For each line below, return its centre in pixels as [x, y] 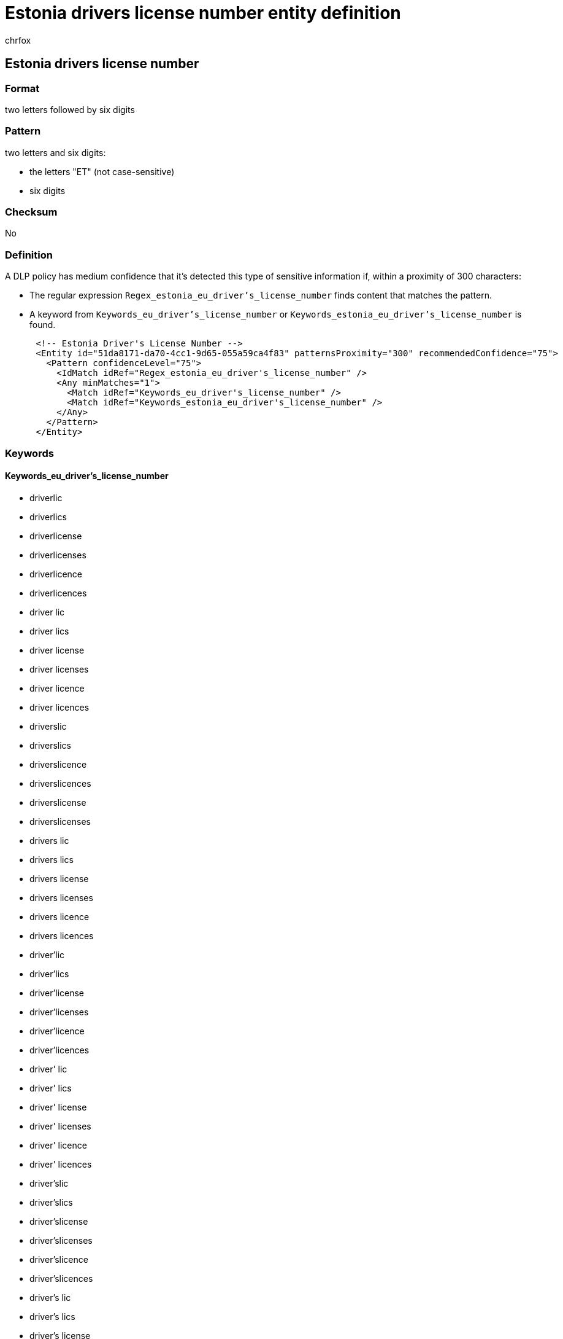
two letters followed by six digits [70, 109]
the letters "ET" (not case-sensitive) [102, 171]
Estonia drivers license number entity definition [203, 13]
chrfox [18, 40]
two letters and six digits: [56, 152]
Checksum [31, 212]
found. [43, 325]
